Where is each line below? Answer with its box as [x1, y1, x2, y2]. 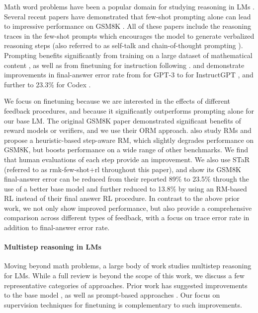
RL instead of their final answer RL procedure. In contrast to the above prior [4, 193, 240, 203]
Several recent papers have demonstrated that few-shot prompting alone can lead [4, 11, 251, 21]
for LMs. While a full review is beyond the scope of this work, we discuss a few [4, 270, 245, 281]
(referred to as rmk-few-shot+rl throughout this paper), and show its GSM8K [4, 164, 241, 174]
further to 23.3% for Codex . [4, 79, 91, 89]
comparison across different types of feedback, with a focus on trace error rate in [4, 212, 250, 223]
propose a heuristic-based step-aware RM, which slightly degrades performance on [4, 134, 254, 145]
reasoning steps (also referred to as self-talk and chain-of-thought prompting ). [4, 40, 243, 51]
